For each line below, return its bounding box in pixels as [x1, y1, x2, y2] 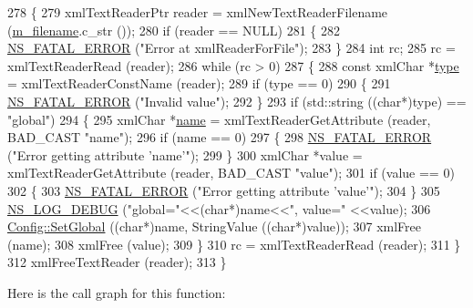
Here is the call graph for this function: [7, 282, 226, 302]
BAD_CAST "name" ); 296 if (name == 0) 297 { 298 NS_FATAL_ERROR [7, 128, 432, 147]
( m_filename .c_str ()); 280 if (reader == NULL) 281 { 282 [7, 20, 340, 39]
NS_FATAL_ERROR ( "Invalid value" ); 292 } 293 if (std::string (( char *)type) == [7, 91, 467, 110]
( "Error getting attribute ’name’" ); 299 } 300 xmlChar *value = [7, 145, 363, 164]
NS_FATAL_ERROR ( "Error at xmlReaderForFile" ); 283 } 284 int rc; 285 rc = [7, 38, 456, 57]
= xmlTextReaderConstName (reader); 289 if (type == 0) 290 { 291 [7, 74, 391, 93]
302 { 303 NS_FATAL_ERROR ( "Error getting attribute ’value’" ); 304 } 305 [7, 180, 440, 200]
